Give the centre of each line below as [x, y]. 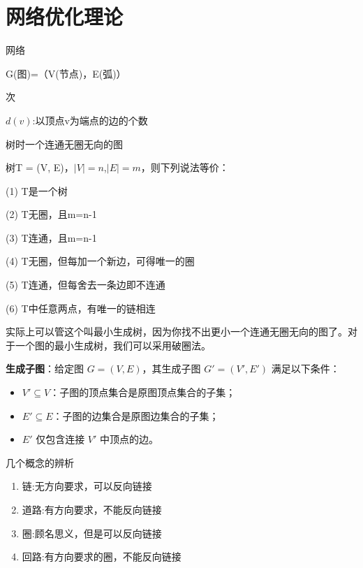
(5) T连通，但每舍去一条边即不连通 [86, 285]
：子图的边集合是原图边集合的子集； [136, 415]
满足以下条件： [305, 369]
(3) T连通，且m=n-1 [51, 237]
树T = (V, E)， [40, 167]
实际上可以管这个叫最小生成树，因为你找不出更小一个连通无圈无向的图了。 [177, 332]
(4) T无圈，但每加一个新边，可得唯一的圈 [100, 261]
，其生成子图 [171, 369]
